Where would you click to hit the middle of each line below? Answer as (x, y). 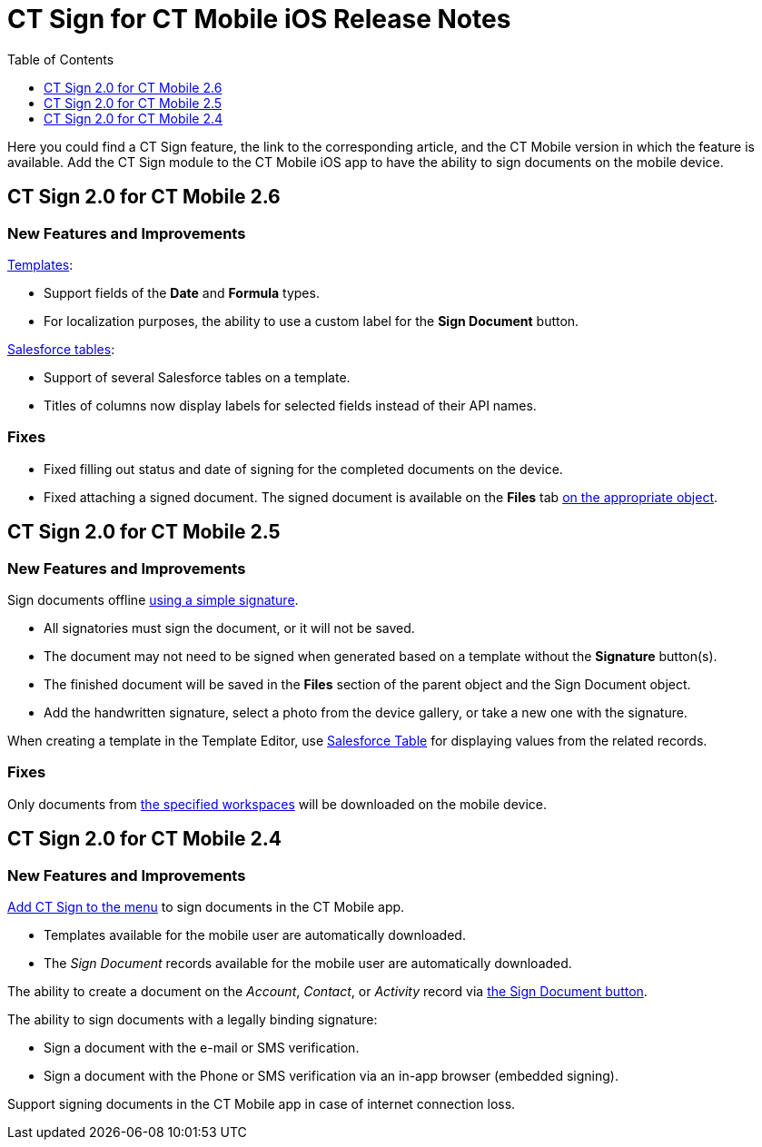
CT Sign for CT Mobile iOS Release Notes (259, 19)
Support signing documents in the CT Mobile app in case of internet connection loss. (262, 1103)
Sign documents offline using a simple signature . (153, 599)
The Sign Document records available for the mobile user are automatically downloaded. (308, 963)
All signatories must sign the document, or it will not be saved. (229, 628)
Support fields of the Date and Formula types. (182, 292)
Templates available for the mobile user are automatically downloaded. (255, 934)
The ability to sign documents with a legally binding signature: (193, 1019)
